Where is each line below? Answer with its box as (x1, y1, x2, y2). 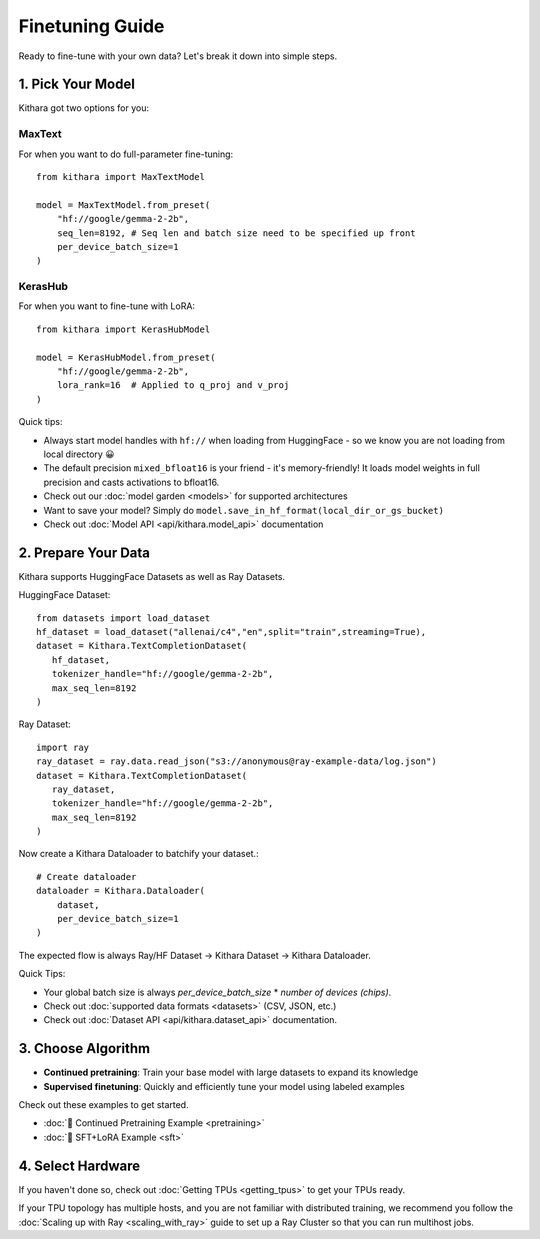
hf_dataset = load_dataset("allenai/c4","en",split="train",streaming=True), (36, 626, 427, 638)
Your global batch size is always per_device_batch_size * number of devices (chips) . (43, 986, 392, 998)
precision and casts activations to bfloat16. (43, 476, 220, 488)
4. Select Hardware (18, 1157, 141, 1174)
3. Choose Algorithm (18, 1040, 150, 1057)
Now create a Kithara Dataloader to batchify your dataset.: (18, 848, 259, 860)
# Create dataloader (36, 871, 137, 882)
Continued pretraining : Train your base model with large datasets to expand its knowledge (43, 1066, 419, 1079)
